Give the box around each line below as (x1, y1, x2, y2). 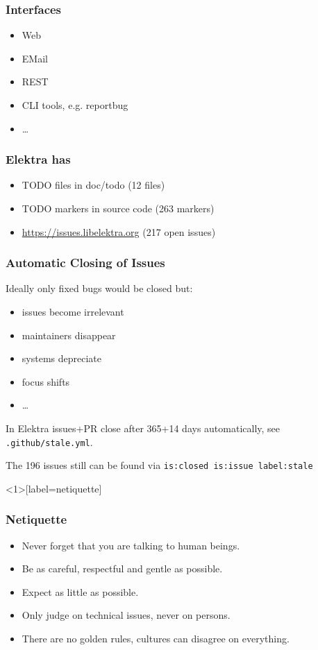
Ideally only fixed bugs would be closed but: (6, 281, 193, 296)
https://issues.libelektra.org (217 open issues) (22, 224, 216, 239)
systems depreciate (22, 351, 101, 366)
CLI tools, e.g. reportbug (22, 98, 128, 112)
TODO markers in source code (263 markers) (22, 201, 215, 215)
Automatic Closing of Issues (6, 254, 165, 271)
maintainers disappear (22, 327, 116, 342)
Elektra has (6, 151, 71, 168)
